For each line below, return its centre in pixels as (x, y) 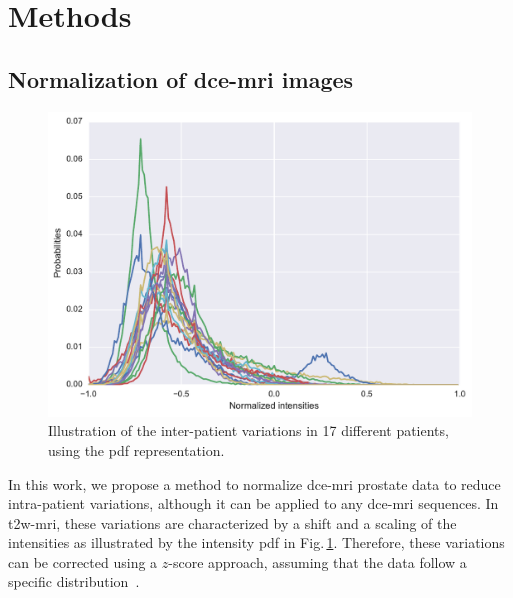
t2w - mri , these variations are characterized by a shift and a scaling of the (232, 522)
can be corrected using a (83, 561)
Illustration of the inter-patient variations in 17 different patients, (248, 430)
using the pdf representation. (136, 449)
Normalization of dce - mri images (181, 78)
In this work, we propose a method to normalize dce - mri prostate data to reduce (254, 483)
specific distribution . (74, 581)
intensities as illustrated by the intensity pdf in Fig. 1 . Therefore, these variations (256, 542)
